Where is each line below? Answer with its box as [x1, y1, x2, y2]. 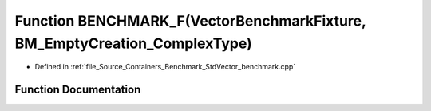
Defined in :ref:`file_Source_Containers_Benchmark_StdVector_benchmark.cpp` [34, 62, 296, 72]
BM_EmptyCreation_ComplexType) [14, 34, 253, 52]
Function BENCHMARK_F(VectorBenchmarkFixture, [14, 12, 366, 30]
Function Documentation [14, 83, 141, 97]
